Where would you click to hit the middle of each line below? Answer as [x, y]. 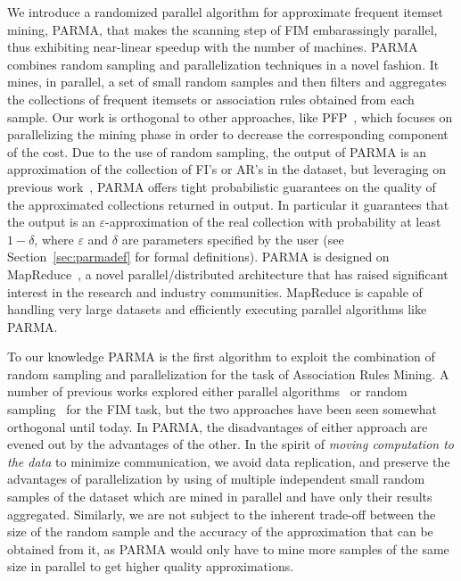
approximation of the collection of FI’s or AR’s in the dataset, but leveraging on [226, 169]
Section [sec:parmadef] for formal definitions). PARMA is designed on [198, 257]
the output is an [51, 222]
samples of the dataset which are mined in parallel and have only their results [220, 497]
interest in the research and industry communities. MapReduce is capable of [215, 291]
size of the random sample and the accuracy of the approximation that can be [220, 531]
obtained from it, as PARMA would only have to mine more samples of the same [228, 548]
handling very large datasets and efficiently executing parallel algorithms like [217, 309]
